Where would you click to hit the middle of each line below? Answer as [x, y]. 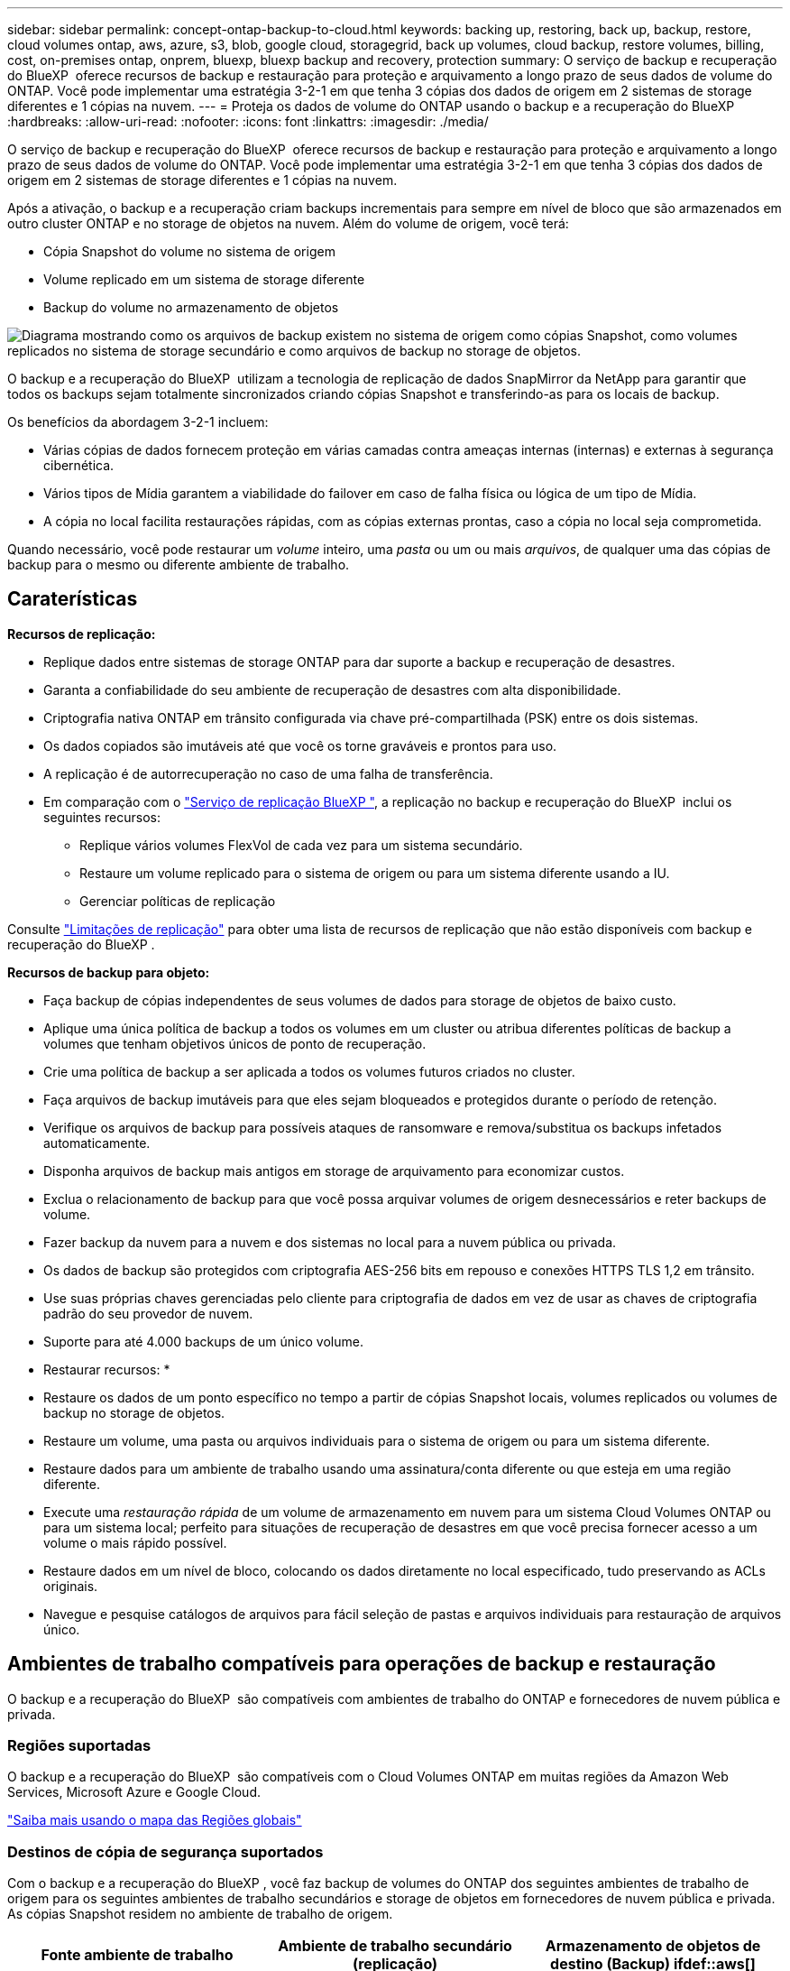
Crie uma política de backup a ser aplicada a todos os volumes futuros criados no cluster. [309, 1071]
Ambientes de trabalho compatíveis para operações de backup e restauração [362, 1664]
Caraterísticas [73, 599]
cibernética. [79, 465]
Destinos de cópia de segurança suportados [165, 1851]
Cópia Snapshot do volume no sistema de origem [189, 251]
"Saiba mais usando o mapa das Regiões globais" [155, 1820]
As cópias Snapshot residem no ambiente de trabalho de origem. [200, 1914]
